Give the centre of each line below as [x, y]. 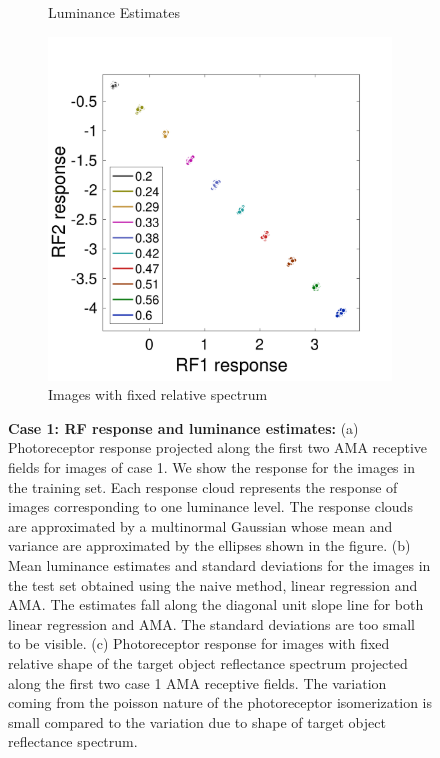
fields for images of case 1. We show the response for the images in [211, 466]
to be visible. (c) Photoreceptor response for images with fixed [199, 643]
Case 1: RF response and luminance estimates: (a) [183, 427]
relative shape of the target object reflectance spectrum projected [208, 662]
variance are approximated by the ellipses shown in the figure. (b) [209, 545]
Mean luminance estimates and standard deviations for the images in [219, 564]
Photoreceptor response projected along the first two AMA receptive [218, 447]
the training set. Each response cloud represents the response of [203, 486]
